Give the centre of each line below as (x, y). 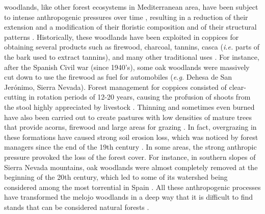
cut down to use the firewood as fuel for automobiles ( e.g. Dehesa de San (118, 77)
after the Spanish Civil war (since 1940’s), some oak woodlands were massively (127, 67)
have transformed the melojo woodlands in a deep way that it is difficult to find (128, 197)
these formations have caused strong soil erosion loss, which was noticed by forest (131, 137)
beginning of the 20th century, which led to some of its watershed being (116, 177)
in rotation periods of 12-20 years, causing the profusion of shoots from (140, 97)
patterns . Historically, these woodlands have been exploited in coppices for (122, 37)
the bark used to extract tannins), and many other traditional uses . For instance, (132, 56)
